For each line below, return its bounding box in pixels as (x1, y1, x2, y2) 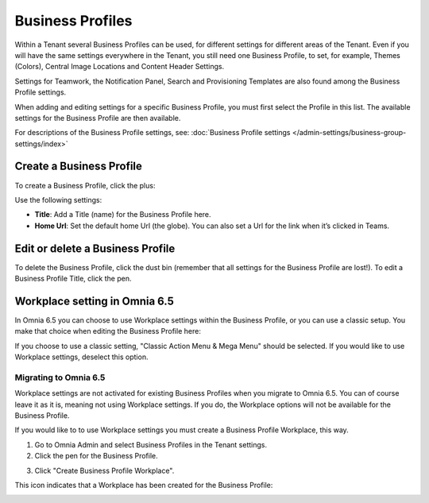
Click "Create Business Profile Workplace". (34, 466, 175, 475)
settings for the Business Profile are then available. (14, 113, 181, 122)
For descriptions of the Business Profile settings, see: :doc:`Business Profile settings (14, 128, 291, 137)
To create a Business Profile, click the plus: (14, 180, 156, 190)
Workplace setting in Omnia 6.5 (14, 294, 175, 308)
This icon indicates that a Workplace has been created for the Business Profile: (14, 481, 273, 489)
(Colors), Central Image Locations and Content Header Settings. (14, 62, 225, 72)
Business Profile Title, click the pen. (14, 274, 132, 284)
